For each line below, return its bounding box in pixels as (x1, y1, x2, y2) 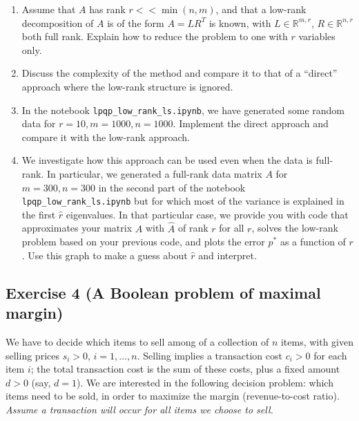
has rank (89, 2, 126, 16)
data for (21, 116, 56, 131)
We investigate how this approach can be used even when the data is (21, 153, 313, 167)
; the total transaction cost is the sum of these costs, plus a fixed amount (30, 362, 340, 376)
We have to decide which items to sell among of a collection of (6, 335, 269, 349)
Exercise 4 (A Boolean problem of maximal (6, 281, 321, 303)
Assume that (21, 2, 76, 16)
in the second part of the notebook (98, 180, 246, 194)
